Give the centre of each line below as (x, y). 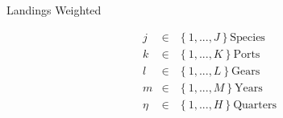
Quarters (255, 105)
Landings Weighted (54, 10)
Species (248, 37)
